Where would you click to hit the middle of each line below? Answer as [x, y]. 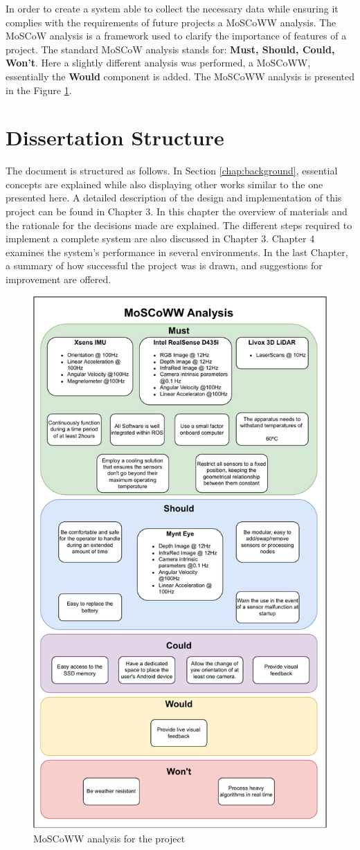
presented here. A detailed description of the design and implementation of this [174, 198]
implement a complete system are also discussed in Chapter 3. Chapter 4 [160, 238]
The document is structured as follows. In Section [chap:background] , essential [172, 171]
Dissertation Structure [115, 137]
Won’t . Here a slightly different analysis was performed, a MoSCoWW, [158, 63]
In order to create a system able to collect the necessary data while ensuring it [172, 8]
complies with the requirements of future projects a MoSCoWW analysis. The [171, 22]
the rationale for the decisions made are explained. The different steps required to [179, 225]
